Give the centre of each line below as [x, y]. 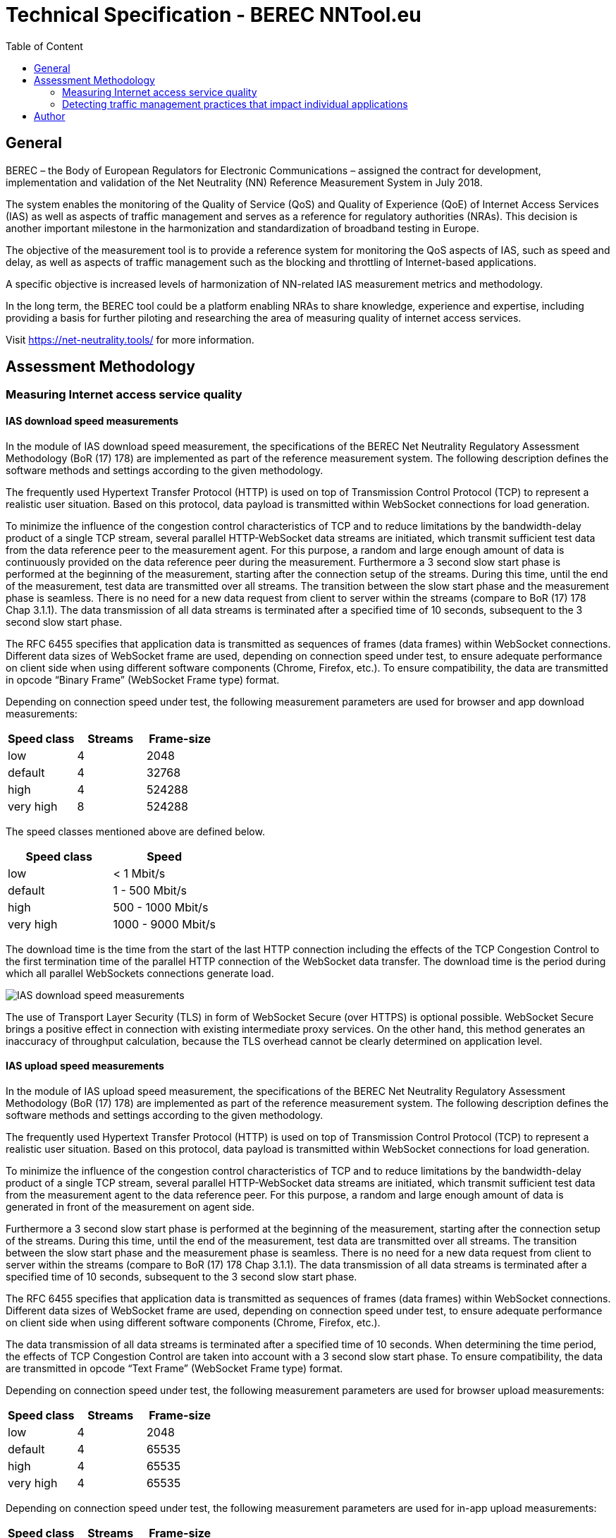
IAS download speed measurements [92, 421]
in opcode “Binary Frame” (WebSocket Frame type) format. [143, 679]
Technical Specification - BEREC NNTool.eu [214, 15]
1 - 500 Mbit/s [150, 890]
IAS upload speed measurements [85, 1066]
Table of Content [44, 46]
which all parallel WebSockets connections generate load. [140, 973]
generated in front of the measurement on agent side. [130, 1206]
